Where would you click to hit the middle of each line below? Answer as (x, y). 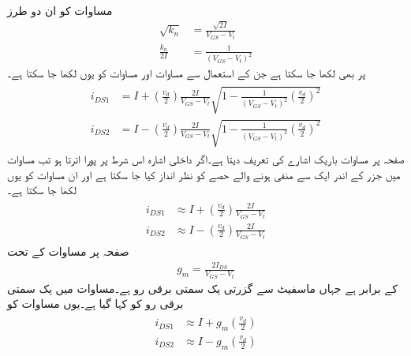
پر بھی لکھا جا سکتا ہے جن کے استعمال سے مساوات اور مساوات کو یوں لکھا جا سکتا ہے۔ (187, 73)
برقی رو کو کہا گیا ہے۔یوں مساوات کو (95, 304)
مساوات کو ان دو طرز (60, 10)
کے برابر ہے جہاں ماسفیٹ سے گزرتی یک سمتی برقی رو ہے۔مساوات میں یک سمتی (202, 288)
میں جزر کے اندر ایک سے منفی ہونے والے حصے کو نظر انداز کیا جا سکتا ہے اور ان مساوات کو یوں (204, 174)
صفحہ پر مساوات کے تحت (68, 251)
